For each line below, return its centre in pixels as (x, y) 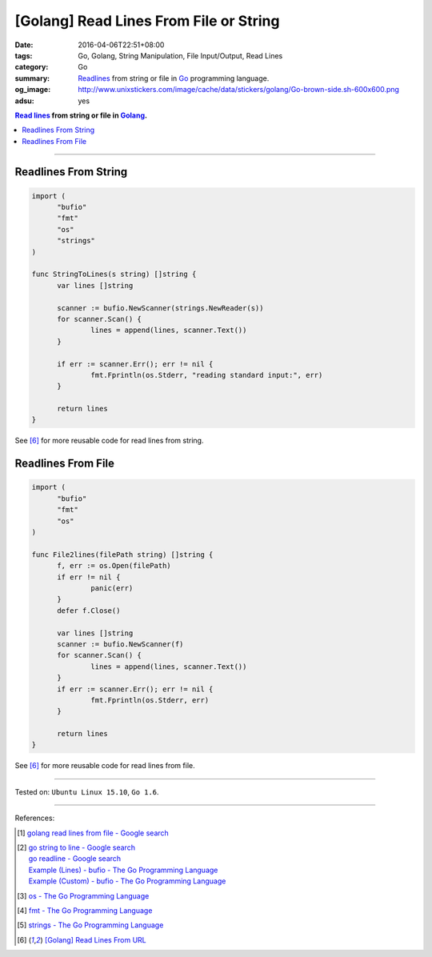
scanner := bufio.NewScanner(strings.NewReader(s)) (160, 308)
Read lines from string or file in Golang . (81, 115)
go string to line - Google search (82, 847)
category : (32, 67)
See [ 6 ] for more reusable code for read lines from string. (109, 441)
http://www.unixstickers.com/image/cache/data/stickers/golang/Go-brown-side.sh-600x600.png (239, 90)
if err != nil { (89, 577)
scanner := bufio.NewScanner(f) (120, 644)
